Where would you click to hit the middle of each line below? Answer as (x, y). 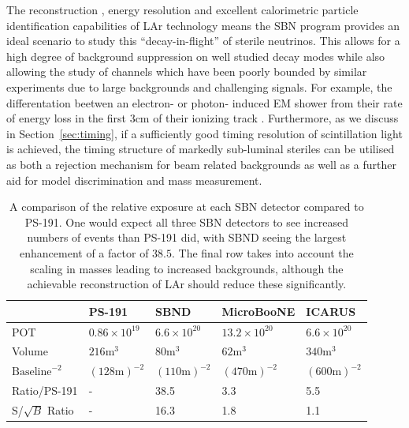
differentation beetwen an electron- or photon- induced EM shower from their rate (204, 102)
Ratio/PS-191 (45, 390)
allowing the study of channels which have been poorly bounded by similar (187, 71)
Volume (30, 351)
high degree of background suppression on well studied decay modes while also (196, 56)
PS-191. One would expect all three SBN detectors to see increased (186, 222)
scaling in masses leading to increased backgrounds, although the (187, 268)
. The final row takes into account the (262, 252)
